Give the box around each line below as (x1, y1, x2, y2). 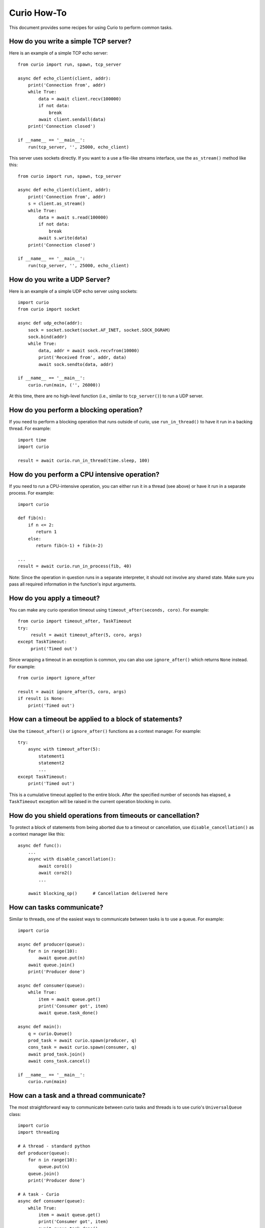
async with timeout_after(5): (27, 747, 101, 752)
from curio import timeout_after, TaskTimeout (18, 618, 132, 624)
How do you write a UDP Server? (9, 275, 110, 283)
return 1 (36, 529, 57, 535)
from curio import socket (18, 307, 80, 312)
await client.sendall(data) (38, 116, 106, 122)
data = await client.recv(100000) (38, 96, 122, 102)
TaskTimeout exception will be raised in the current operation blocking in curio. (9, 799, 172, 805)
